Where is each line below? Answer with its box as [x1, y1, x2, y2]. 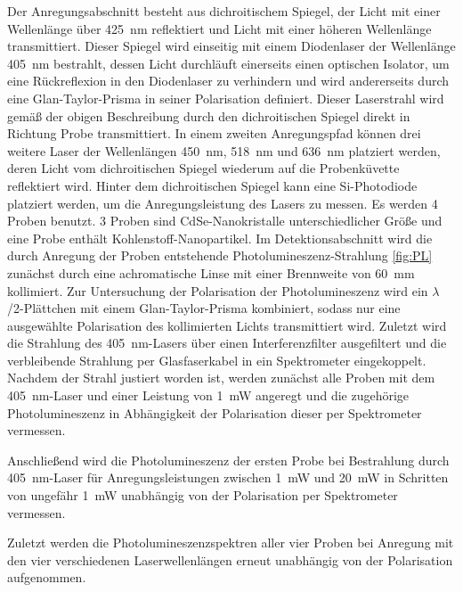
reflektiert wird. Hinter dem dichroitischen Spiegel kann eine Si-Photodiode [7, 176, 418, 194]
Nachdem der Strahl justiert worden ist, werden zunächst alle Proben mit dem [7, 368, 435, 387]
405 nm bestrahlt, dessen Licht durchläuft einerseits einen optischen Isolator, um [7, 53, 450, 72]
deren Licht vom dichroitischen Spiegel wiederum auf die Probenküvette [7, 159, 400, 177]
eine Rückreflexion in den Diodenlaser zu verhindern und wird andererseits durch [7, 71, 450, 90]
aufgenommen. [7, 568, 86, 587]
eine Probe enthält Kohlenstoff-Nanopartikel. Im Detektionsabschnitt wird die [7, 228, 433, 247]
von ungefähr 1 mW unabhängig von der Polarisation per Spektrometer [7, 486, 398, 505]
